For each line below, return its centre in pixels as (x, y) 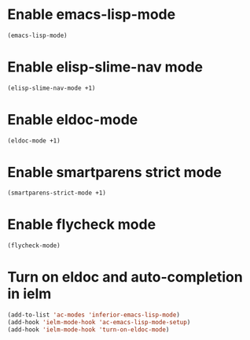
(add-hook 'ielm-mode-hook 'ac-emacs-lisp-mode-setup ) (99, 322)
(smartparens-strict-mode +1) (57, 193)
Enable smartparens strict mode (114, 172)
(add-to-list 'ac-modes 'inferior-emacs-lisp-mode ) (94, 315)
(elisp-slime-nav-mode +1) (51, 88)
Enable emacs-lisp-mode (92, 15)
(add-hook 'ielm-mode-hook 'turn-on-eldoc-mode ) (88, 329)
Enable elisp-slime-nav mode (105, 67)
